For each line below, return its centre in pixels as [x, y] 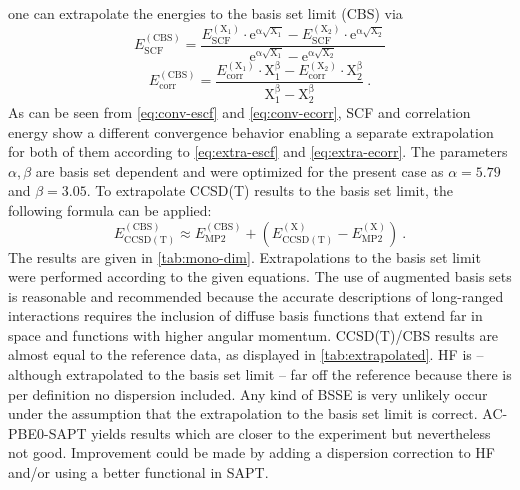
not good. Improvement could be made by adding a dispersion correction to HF [252, 452]
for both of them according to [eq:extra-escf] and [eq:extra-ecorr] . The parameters [258, 151]
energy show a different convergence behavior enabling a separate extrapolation [251, 131]
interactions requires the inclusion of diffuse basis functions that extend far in [245, 315]
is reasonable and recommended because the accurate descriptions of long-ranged [256, 295]
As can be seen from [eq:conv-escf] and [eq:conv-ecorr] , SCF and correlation [239, 111]
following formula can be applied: [110, 209]
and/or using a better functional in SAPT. [138, 472]
